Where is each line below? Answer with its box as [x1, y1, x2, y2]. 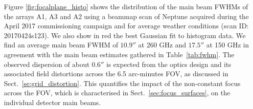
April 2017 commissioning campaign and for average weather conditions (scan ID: [4, 21, 249, 31]
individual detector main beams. [4, 97, 101, 107]
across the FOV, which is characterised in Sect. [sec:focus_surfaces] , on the [4, 87, 230, 98]
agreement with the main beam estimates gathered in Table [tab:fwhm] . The [4, 49, 234, 59]
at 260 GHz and [138, 40, 186, 50]
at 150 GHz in [206, 40, 249, 50]
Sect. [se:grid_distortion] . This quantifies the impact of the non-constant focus [4, 78, 241, 88]
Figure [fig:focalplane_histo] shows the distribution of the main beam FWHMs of [4, 1, 248, 11]
